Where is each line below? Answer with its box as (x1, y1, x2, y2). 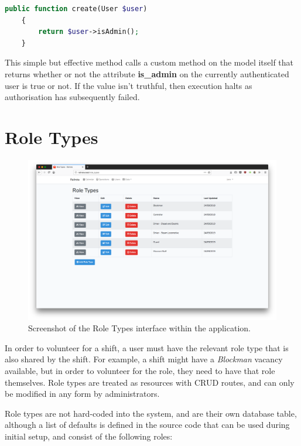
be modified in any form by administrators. (5, 387, 160, 400)
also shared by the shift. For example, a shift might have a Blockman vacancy (5, 353, 283, 365)
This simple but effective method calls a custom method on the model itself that (5, 56, 294, 68)
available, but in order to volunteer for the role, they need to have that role (5, 364, 275, 376)
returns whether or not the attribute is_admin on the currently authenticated (5, 67, 289, 80)
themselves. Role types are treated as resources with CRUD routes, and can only (5, 376, 295, 388)
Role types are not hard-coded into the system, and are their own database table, (5, 407, 297, 419)
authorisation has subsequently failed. (5, 91, 140, 103)
